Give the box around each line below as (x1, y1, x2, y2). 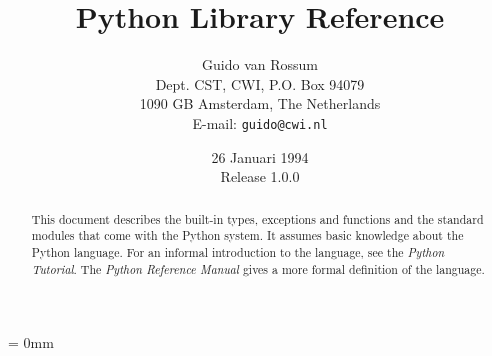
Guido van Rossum (202, 54, 318, 75)
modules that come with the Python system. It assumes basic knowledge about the (31, 227, 464, 244)
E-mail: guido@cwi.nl (192, 112, 328, 133)
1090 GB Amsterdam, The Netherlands (139, 93, 381, 114)
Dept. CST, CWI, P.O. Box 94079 (155, 73, 365, 94)
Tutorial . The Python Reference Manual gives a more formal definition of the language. (31, 260, 485, 277)
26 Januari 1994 (211, 146, 309, 167)
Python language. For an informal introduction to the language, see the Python (31, 243, 445, 260)
